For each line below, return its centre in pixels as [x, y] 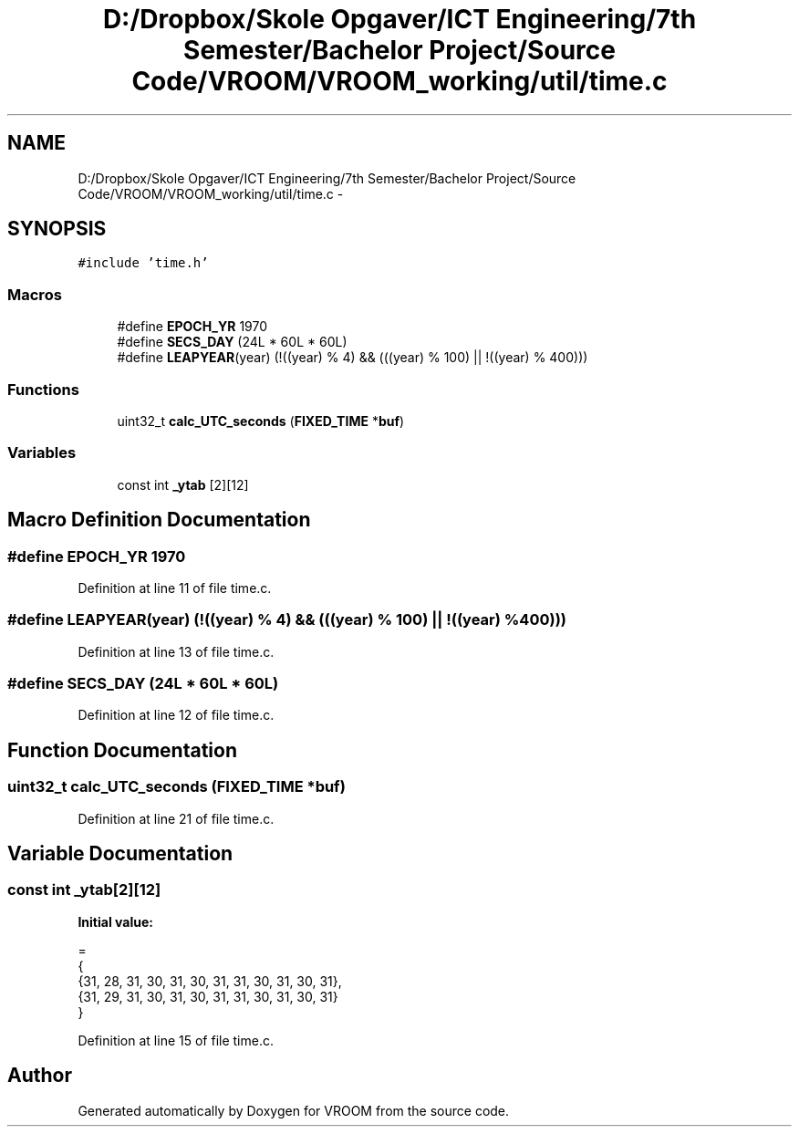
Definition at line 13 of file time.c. [176, 651]
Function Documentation [122, 750]
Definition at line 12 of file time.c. [176, 715]
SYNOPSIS [57, 229]
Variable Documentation [120, 854]
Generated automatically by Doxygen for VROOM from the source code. [294, 1110]
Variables [42, 453]
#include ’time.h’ [143, 263]
